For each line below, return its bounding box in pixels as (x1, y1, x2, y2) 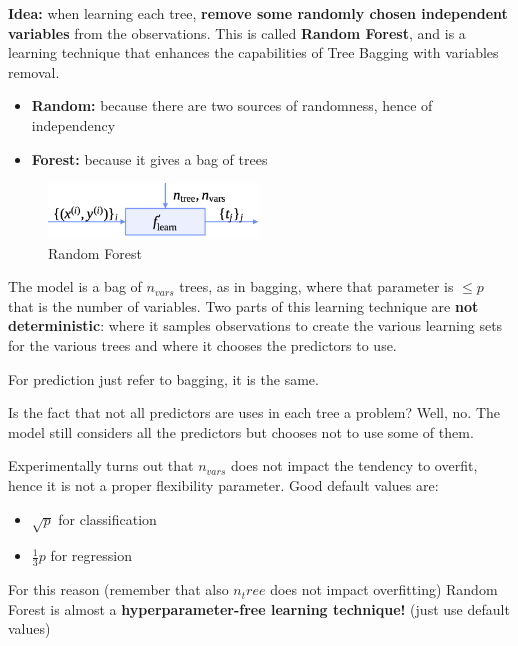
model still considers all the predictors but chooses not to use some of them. (8, 421, 474, 442)
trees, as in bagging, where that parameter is (179, 276, 454, 297)
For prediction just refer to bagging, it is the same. (8, 368, 319, 389)
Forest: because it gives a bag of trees (31, 148, 268, 169)
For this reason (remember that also (8, 579, 229, 600)
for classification (58, 508, 157, 529)
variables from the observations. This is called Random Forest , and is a (8, 22, 466, 43)
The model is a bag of (8, 276, 142, 297)
